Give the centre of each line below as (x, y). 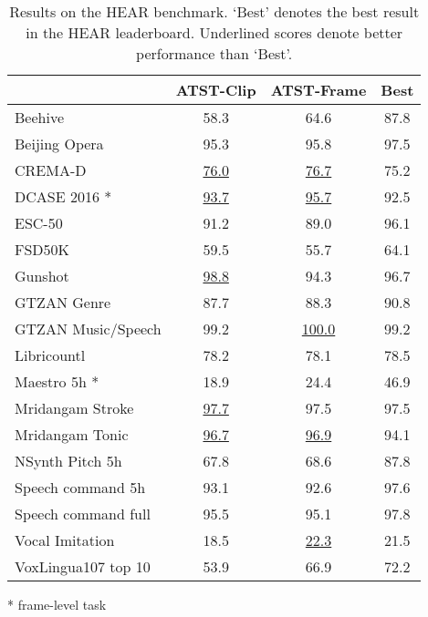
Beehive (39, 117)
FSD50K (42, 249)
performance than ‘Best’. (214, 53)
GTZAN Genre (63, 302)
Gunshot (42, 276)
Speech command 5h (80, 487)
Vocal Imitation (65, 540)
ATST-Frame (318, 90)
